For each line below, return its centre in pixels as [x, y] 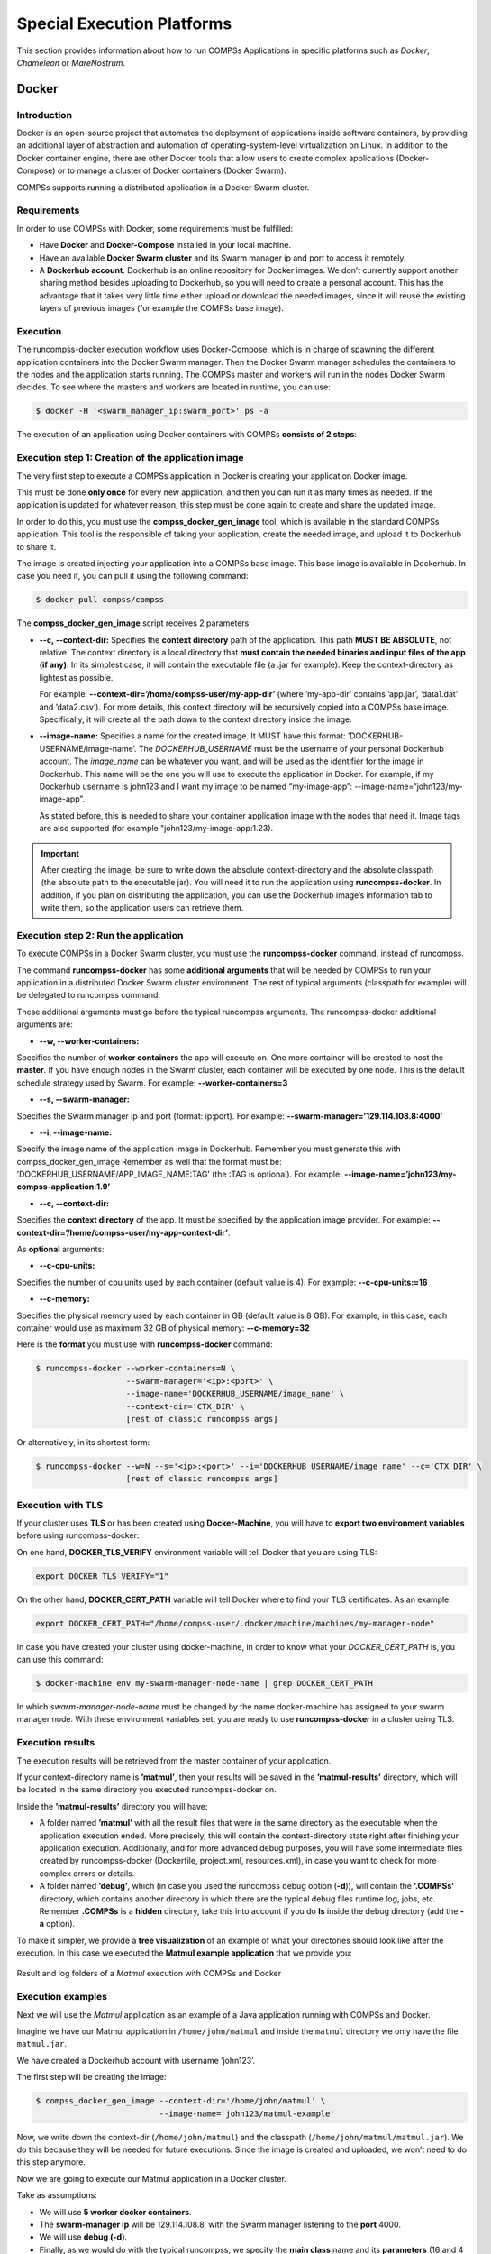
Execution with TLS [60, 1505]
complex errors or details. [87, 1873]
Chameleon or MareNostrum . [71, 62]
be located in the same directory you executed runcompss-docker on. [146, 1790]
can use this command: [60, 1660]
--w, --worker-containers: [89, 1040]
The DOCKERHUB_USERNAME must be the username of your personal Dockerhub [291, 748]
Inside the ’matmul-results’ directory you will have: [112, 1806]
